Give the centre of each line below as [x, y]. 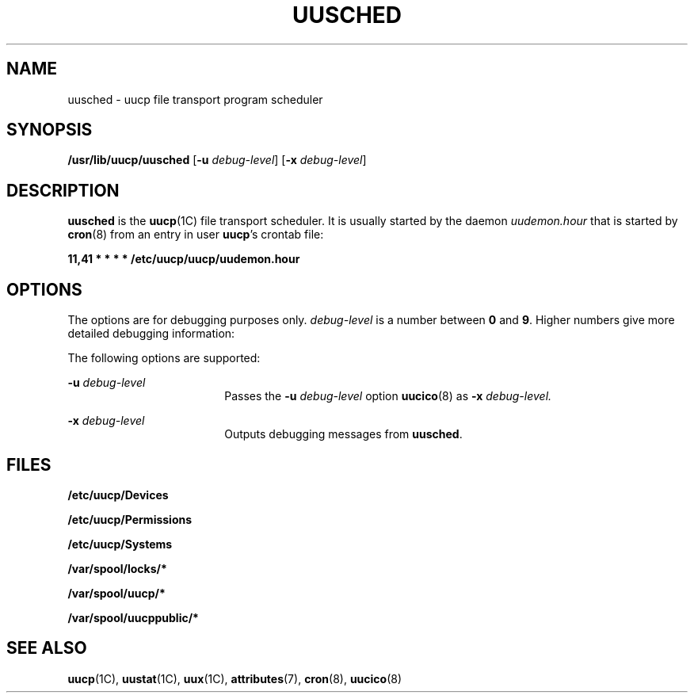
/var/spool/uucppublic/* [133, 617]
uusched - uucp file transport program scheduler [195, 99]
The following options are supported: [164, 358]
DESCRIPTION [63, 190]
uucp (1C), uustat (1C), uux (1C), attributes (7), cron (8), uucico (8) [235, 678]
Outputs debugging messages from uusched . [343, 434]
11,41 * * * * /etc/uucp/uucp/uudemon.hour [184, 259]
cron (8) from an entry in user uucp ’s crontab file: [196, 235]
